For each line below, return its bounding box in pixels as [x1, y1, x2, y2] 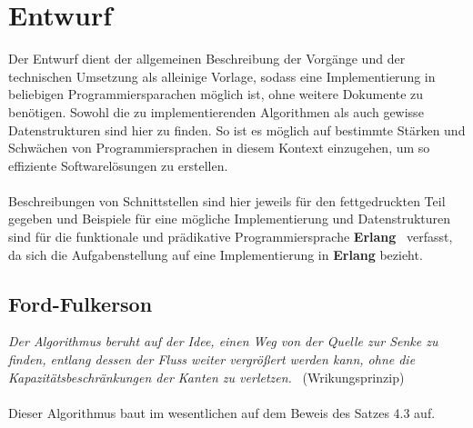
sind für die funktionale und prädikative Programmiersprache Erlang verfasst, [8, 227, 453, 246]
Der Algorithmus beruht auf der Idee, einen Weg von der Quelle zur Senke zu [8, 332, 438, 351]
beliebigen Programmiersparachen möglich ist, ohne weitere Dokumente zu [8, 85, 424, 104]
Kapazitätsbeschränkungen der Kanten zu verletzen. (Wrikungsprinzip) [8, 367, 405, 386]
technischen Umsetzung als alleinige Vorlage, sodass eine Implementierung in [8, 66, 436, 85]
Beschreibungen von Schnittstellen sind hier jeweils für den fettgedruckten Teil [8, 191, 446, 210]
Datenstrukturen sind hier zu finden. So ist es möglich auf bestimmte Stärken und [8, 120, 466, 139]
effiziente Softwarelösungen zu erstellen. [8, 155, 228, 174]
